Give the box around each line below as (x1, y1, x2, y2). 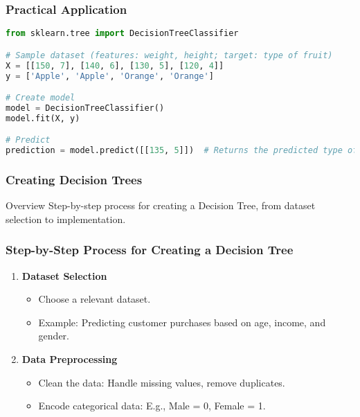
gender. (38, 328, 69, 343)
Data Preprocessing (21, 352, 118, 366)
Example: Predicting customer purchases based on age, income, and (38, 314, 326, 329)
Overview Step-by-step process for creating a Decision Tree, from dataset (6, 198, 316, 213)
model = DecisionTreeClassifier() (6, 103, 165, 113)
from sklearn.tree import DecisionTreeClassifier (6, 28, 239, 39)
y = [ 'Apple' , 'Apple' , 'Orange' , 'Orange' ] (6, 71, 214, 81)
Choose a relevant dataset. (38, 292, 151, 306)
